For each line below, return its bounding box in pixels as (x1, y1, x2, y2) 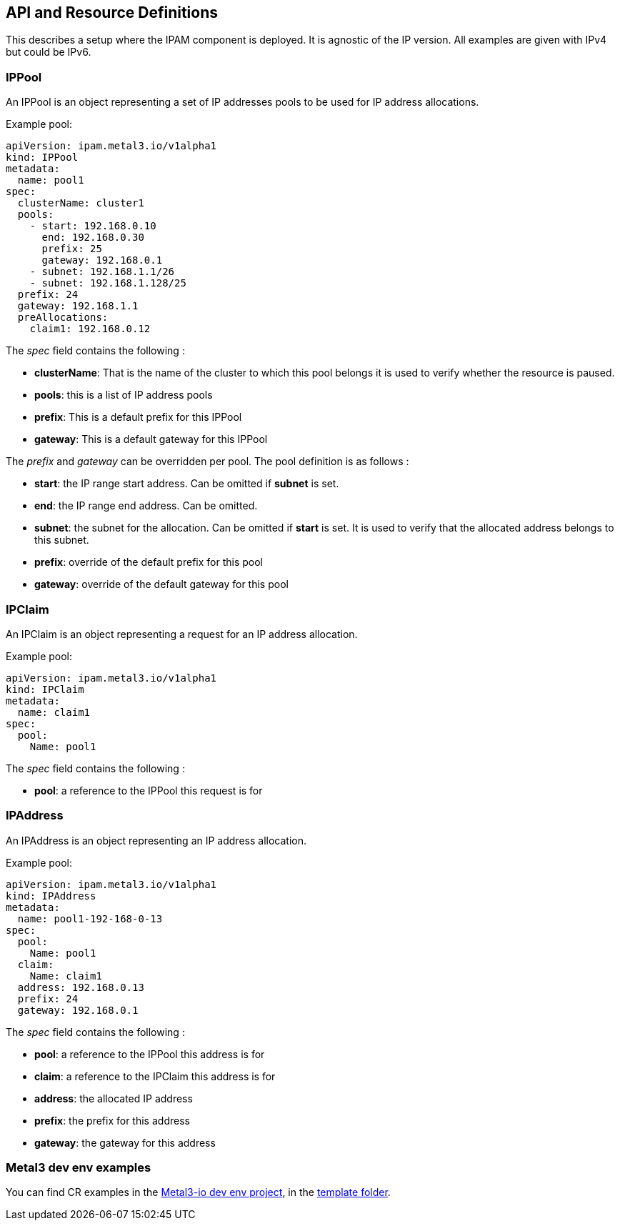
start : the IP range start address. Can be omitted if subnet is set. (34, 477, 339, 490)
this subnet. (34, 534, 89, 547)
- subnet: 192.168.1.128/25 (29, 277, 186, 289)
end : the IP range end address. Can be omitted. (34, 499, 258, 512)
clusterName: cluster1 (17, 197, 144, 209)
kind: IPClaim (6, 683, 84, 695)
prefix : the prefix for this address (34, 1114, 190, 1127)
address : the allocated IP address (34, 1092, 193, 1105)
